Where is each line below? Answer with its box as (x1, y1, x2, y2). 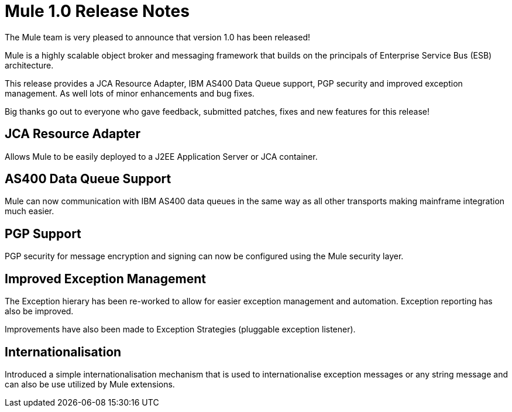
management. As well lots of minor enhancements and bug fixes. (5, 88, 255, 98)
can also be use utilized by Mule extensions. (5, 379, 175, 389)
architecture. (5, 60, 54, 70)
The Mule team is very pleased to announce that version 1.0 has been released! (5, 32, 311, 42)
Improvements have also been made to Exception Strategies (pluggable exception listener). (5, 324, 356, 335)
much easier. (5, 206, 54, 217)
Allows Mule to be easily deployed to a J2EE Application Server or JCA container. (5, 151, 318, 162)
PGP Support (5, 226, 81, 241)
